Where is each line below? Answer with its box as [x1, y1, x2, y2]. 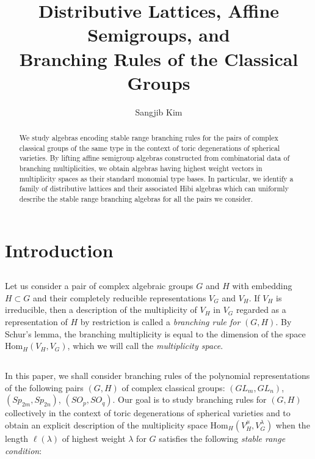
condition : [5, 444, 42, 457]
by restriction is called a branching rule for [80, 315, 241, 328]
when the [275, 418, 310, 431]
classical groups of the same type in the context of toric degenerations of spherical [19, 142, 280, 153]
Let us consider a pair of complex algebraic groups [5, 279, 194, 292]
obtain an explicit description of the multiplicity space [5, 418, 208, 431]
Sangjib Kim [135, 105, 183, 118]
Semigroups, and [87, 22, 230, 47]
